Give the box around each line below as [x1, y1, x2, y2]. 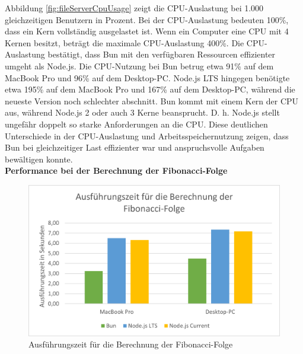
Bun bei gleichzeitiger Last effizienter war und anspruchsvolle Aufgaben [5, 141, 264, 154]
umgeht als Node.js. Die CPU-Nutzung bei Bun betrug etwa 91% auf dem [5, 59, 274, 72]
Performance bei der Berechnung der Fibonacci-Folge [5, 164, 228, 177]
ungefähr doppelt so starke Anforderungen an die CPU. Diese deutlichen [5, 117, 268, 130]
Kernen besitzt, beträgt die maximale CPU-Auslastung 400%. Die [5, 36, 244, 49]
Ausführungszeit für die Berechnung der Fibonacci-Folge [28, 338, 233, 350]
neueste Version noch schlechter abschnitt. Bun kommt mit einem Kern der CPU [5, 94, 299, 107]
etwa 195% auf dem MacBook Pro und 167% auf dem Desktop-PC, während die [5, 83, 295, 95]
